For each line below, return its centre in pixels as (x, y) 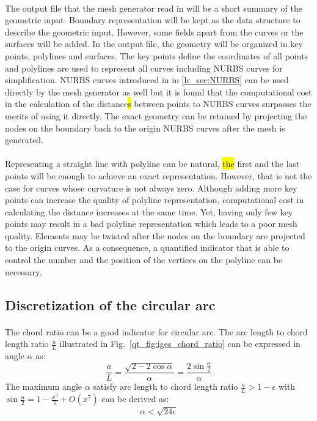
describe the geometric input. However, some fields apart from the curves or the (154, 32)
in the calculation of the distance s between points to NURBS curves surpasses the (158, 104)
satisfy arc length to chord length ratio (166, 386)
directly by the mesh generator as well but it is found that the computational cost (158, 91)
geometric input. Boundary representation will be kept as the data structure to (153, 20)
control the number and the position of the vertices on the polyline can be (144, 260)
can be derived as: (135, 399)
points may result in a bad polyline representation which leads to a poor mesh (151, 224)
